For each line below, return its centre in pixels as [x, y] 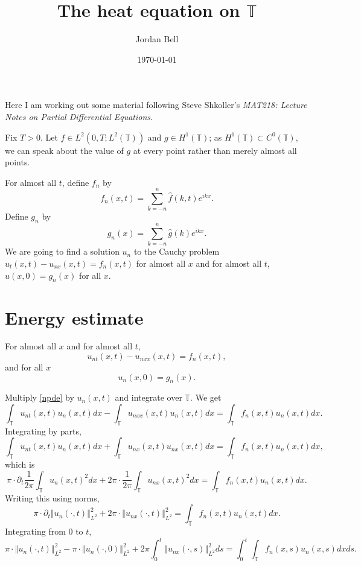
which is [20, 464]
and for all [24, 367]
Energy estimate [74, 317]
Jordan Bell [157, 39]
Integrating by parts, [43, 431]
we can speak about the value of [64, 150]
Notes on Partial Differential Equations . [79, 116]
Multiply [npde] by [40, 397]
